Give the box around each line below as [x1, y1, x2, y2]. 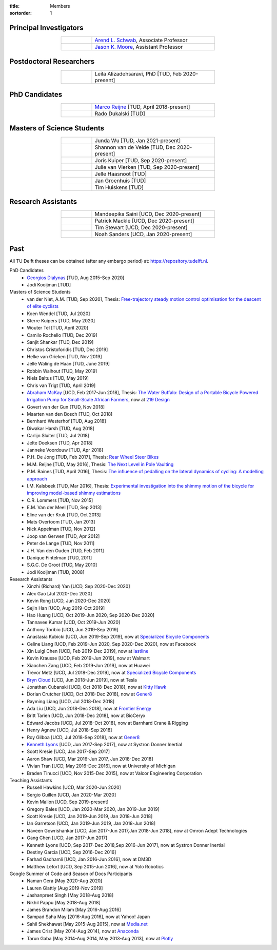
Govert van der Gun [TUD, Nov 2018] [27, 403, 105, 410]
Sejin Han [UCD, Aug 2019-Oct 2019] [27, 605, 105, 611]
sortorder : [9, 10, 32, 16]
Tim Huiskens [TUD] [94, 184, 144, 191]
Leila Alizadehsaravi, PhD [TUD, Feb [94, 70, 182, 77]
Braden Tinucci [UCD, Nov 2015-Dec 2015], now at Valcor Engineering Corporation [27, 770, 202, 776]
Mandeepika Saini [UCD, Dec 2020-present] [94, 210, 202, 218]
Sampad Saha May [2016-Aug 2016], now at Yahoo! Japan [27, 914, 150, 920]
